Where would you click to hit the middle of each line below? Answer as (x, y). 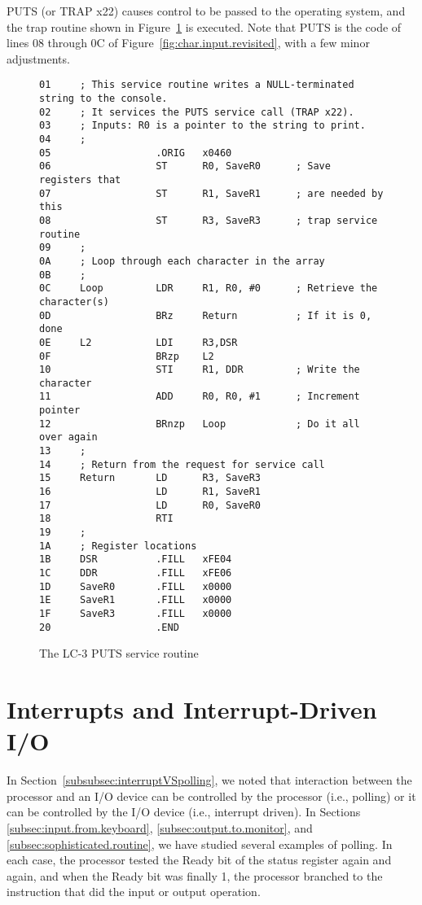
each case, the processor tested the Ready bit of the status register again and (199, 860)
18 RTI (106, 519)
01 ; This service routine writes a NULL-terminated (197, 85)
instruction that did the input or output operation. (134, 892)
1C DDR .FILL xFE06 (136, 573)
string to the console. (103, 99)
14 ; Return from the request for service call (182, 464)
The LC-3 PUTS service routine (119, 653)
